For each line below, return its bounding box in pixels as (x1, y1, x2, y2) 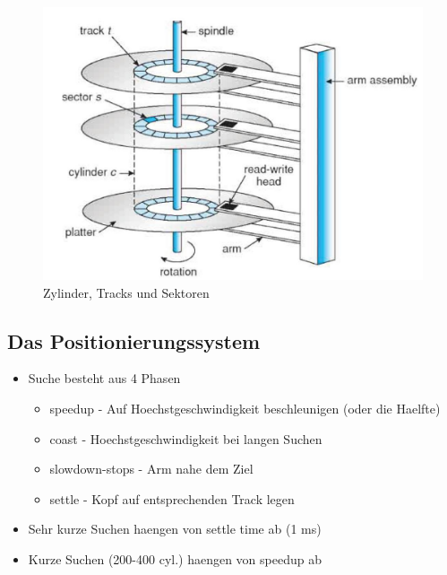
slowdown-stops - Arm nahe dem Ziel (49, 459, 254, 478)
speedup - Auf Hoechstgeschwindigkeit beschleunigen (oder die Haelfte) (49, 398, 441, 417)
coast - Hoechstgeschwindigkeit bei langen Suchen (49, 429, 322, 448)
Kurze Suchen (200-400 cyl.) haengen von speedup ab (28, 549, 322, 568)
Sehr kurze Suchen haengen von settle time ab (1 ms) (28, 519, 322, 538)
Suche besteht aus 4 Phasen (28, 369, 181, 388)
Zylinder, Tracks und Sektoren (43, 283, 210, 301)
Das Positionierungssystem (7, 327, 261, 354)
